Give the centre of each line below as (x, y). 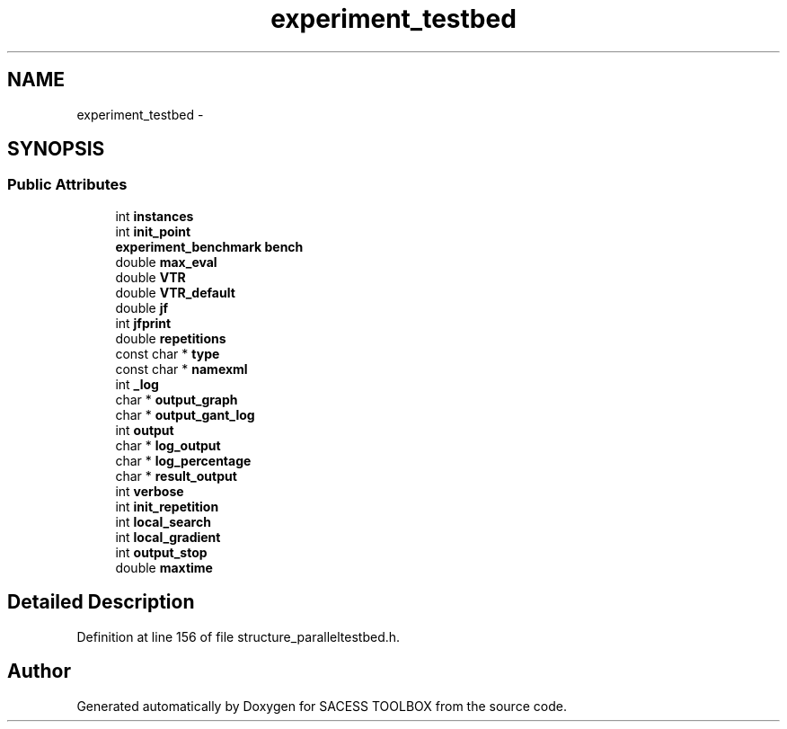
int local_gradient (168, 537)
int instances (155, 216)
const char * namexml (181, 369)
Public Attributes (67, 185)
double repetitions (171, 338)
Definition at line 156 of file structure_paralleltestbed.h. (239, 636)
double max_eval (166, 262)
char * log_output (168, 445)
